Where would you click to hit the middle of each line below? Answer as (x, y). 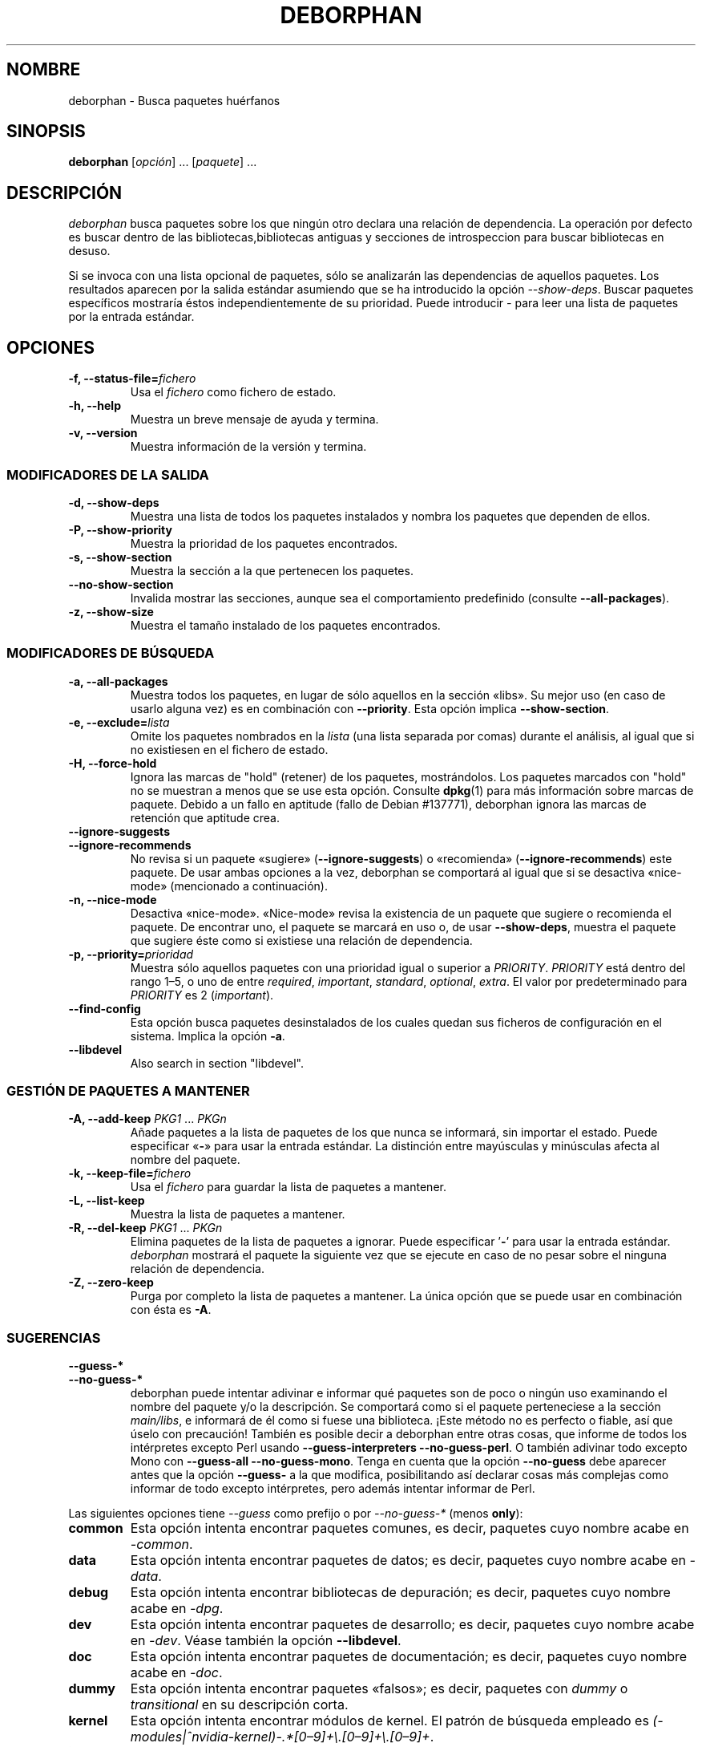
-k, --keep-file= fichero (130, 1173)
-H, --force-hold (113, 763)
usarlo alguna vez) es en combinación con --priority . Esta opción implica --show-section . (370, 708)
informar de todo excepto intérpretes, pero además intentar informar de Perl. (333, 1489)
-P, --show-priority (120, 529)
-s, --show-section (120, 557)
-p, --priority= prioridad (131, 954)
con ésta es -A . (171, 1310)
